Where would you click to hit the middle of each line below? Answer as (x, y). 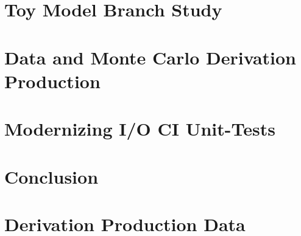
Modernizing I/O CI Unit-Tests (140, 129)
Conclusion (51, 176)
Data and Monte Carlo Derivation (150, 57)
